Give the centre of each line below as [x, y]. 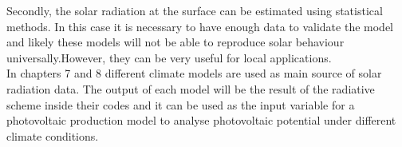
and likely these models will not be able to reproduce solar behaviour [175, 42]
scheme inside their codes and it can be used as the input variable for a [181, 104]
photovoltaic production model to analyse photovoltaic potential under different [201, 120]
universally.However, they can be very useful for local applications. [169, 57]
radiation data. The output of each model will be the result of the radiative [191, 88]
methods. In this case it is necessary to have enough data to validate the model [200, 26]
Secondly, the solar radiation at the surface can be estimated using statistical [195, 10]
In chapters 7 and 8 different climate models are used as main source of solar [194, 73]
